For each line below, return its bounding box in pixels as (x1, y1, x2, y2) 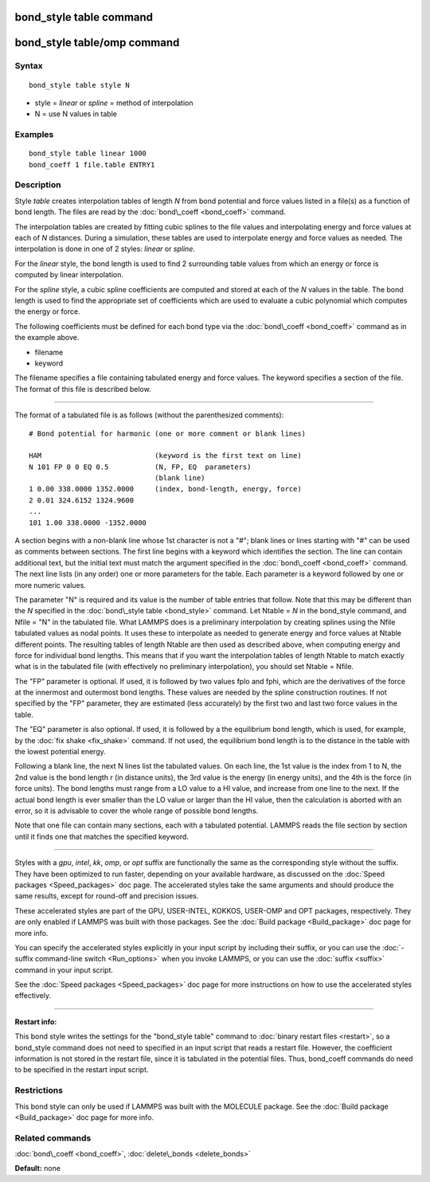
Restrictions (14, 1085, 64, 1096)
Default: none (14, 1164, 61, 1173)
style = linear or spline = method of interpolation (34, 98, 193, 108)
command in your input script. (14, 965, 114, 975)
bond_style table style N (29, 80, 131, 89)
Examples (14, 129, 54, 140)
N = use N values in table (34, 109, 117, 119)
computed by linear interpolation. (14, 270, 123, 280)
